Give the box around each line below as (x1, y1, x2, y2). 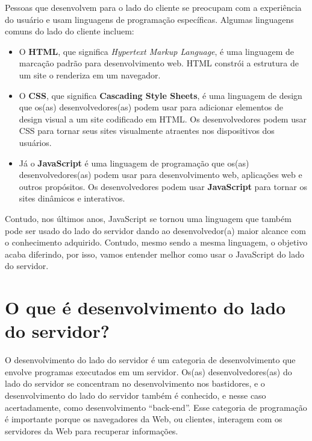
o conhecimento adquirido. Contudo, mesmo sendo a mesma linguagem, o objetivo (5, 236, 308, 249)
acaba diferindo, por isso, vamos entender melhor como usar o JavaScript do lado (5, 247, 304, 260)
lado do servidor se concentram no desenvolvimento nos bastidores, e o (5, 377, 265, 390)
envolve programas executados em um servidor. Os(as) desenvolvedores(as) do (5, 365, 292, 378)
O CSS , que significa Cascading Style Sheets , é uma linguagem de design (19, 89, 302, 101)
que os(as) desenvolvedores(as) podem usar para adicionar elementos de (19, 101, 283, 113)
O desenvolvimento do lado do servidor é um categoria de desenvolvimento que (5, 354, 296, 366)
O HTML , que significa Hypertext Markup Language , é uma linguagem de (19, 45, 294, 57)
